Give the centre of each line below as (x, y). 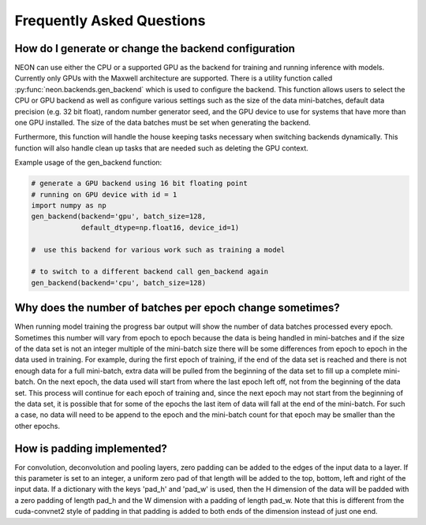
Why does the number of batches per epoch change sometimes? (177, 308)
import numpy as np (69, 205)
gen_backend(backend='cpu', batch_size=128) (119, 283)
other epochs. (37, 426)
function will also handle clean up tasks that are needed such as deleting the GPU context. (162, 148)
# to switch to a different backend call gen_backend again (150, 272)
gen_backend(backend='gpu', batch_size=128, (119, 216)
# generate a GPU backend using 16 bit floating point (139, 184)
